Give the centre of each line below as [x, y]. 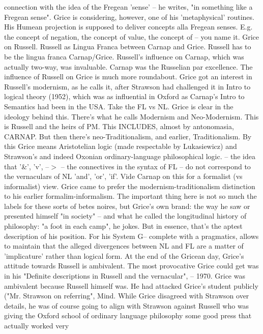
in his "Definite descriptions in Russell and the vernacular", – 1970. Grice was [125, 276]
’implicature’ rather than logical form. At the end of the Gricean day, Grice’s [124, 255]
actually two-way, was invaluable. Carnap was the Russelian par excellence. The [128, 66]
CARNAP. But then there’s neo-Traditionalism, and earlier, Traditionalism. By [128, 136]
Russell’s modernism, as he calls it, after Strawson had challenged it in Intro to [127, 86]
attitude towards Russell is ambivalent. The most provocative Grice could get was [131, 266]
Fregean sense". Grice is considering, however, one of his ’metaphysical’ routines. [129, 17]
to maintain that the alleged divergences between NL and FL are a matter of [124, 246]
